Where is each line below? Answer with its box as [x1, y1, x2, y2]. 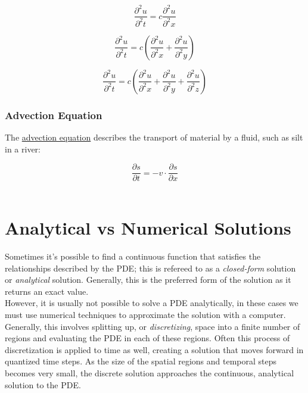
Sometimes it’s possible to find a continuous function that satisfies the [5, 250, 261, 263]
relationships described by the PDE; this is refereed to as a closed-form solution [5, 261, 296, 274]
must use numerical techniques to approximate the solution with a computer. [5, 308, 286, 321]
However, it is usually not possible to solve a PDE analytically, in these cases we [5, 297, 298, 309]
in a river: [5, 142, 41, 155]
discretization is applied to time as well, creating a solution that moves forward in [5, 343, 304, 355]
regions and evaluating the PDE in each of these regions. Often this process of [5, 332, 290, 344]
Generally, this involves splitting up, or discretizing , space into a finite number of [5, 320, 300, 332]
